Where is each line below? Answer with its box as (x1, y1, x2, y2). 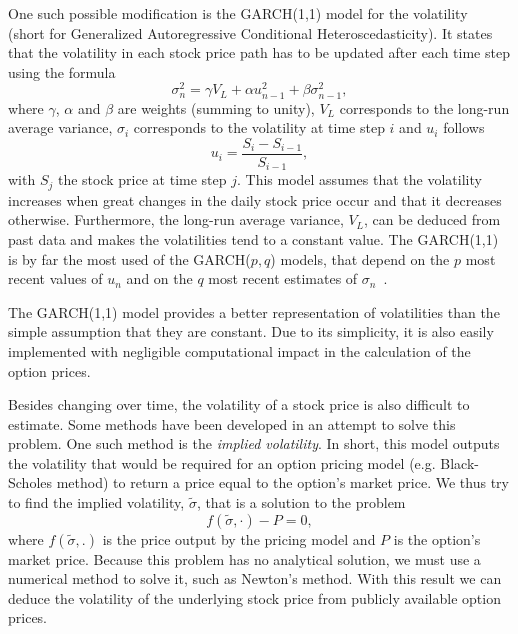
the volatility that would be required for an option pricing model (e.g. (8, 452, 436, 473)
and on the (126, 268, 193, 289)
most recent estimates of (208, 268, 358, 289)
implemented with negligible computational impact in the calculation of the (8, 340, 471, 361)
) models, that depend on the (270, 248, 450, 269)
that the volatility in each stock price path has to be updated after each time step (8, 42, 510, 63)
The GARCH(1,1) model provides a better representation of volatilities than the (8, 301, 500, 322)
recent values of (8, 268, 103, 289)
